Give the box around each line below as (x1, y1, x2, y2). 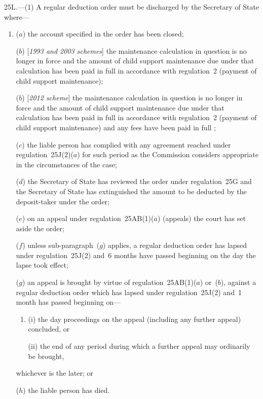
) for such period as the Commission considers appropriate (77, 149, 258, 160)
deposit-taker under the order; (16, 196, 109, 206)
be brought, (28, 350, 64, 361)
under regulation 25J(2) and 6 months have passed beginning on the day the (16, 249, 256, 260)
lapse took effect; (16, 260, 68, 270)
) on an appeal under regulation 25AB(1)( (22, 213, 154, 224)
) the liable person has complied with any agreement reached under (22, 139, 231, 150)
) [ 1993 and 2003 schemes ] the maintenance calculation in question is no (22, 45, 247, 56)
